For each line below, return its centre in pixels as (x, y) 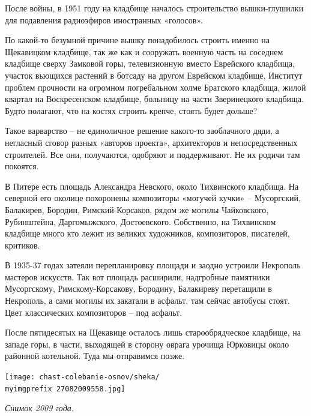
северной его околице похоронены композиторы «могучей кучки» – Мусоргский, (153, 198)
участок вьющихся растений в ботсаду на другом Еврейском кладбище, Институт (154, 75)
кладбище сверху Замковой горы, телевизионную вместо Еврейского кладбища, (150, 63)
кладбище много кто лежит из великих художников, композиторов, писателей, (147, 233)
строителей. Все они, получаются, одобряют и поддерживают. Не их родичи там (152, 154)
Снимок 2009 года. (40, 408)
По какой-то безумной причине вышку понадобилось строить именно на (137, 40)
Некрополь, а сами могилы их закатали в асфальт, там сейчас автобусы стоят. (147, 300)
